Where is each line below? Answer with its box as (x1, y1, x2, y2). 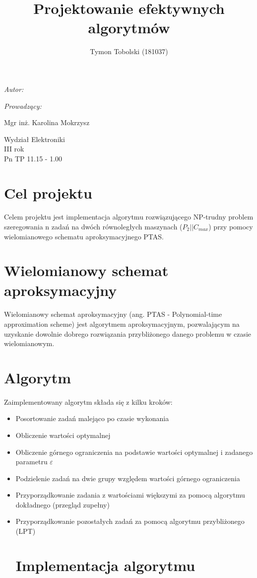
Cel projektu (4, 182, 92, 203)
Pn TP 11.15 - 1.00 (4, 153, 63, 163)
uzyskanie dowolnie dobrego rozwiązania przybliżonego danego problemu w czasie (4, 328, 252, 339)
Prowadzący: (4, 100, 42, 111)
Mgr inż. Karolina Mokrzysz (4, 117, 90, 128)
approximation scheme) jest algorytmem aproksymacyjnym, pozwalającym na (4, 318, 240, 329)
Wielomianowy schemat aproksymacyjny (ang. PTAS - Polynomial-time (4, 309, 222, 319)
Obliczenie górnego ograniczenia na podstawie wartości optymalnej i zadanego (15, 446, 253, 457)
